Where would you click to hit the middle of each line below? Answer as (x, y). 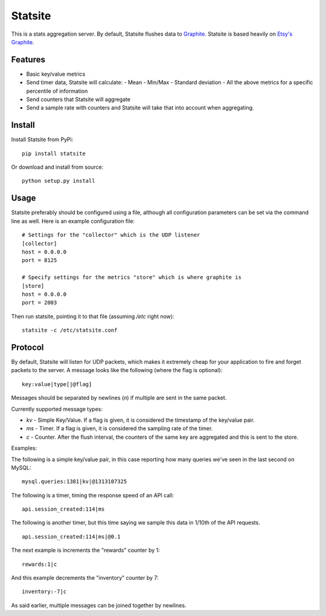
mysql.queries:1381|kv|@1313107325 (75, 482)
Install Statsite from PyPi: (42, 140)
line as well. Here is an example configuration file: (73, 221)
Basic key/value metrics (56, 74)
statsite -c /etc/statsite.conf (70, 330)
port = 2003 (40, 303)
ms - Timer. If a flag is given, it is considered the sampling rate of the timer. (120, 428)
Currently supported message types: (57, 409)
